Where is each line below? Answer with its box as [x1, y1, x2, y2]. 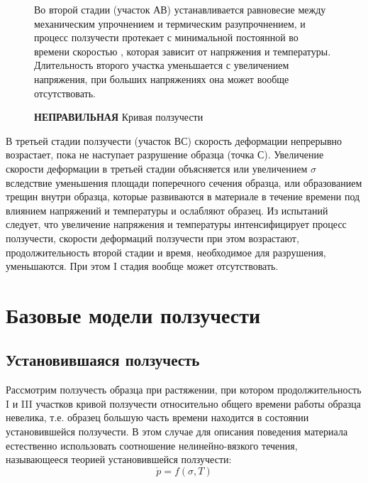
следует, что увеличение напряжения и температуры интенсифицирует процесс [6, 217, 347, 232]
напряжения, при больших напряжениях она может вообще [34, 71, 289, 86]
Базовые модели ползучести [6, 300, 261, 329]
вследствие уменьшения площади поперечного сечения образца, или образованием [6, 175, 362, 190]
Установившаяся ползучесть [6, 349, 200, 371]
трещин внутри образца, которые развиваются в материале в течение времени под [6, 189, 360, 204]
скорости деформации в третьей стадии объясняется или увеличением [6, 161, 308, 175]
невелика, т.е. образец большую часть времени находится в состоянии [6, 410, 309, 425]
